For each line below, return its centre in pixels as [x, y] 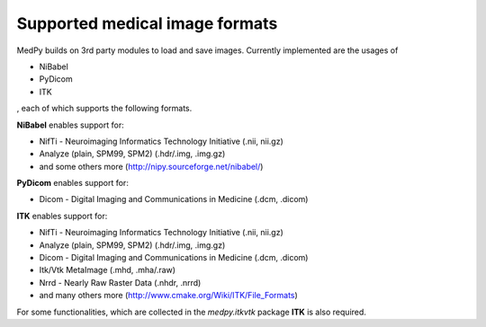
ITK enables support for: [62, 216]
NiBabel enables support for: [71, 125]
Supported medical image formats [147, 23]
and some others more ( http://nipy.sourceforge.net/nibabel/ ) [151, 166]
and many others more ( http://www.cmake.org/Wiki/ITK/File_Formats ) [169, 296]
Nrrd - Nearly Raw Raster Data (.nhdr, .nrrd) [120, 282]
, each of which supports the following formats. [104, 109]
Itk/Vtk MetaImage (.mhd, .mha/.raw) [107, 270]
